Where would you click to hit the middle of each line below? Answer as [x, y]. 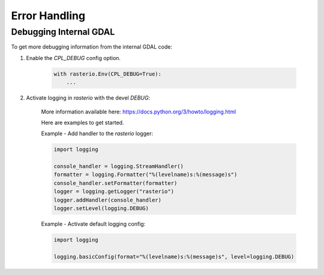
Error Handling [48, 16]
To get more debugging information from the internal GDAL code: [92, 47]
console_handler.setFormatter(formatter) [115, 183]
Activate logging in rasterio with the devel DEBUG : [88, 98]
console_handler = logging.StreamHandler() [119, 166]
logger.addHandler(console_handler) [108, 200]
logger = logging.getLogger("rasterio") [114, 192]
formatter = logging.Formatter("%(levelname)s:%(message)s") [145, 175]
